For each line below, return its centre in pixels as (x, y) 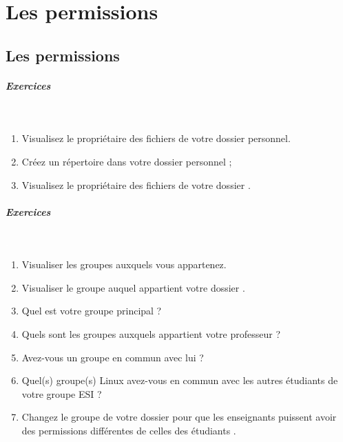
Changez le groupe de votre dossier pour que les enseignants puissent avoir (179, 417)
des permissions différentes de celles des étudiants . (129, 430)
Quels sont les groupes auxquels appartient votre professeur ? (151, 334)
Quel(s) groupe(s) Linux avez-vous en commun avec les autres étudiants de (180, 380)
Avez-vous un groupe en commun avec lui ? (113, 357)
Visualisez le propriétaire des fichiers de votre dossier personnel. (156, 138)
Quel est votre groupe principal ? (92, 311)
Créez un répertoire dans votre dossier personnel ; (127, 161)
